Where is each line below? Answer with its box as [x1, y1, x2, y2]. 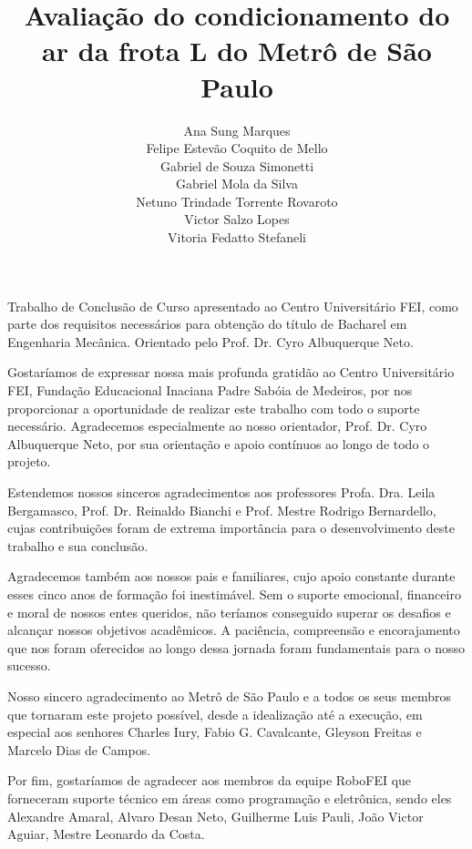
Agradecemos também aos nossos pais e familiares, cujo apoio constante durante [7, 567, 456, 586]
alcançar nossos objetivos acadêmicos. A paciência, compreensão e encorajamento [7, 620, 460, 639]
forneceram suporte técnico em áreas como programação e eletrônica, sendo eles [7, 788, 452, 807]
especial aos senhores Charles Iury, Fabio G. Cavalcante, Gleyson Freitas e [7, 722, 422, 742]
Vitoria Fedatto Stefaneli [168, 228, 306, 247]
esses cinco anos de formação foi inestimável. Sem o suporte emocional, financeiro [7, 584, 461, 603]
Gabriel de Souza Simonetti [159, 156, 314, 175]
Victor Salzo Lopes [184, 210, 290, 229]
